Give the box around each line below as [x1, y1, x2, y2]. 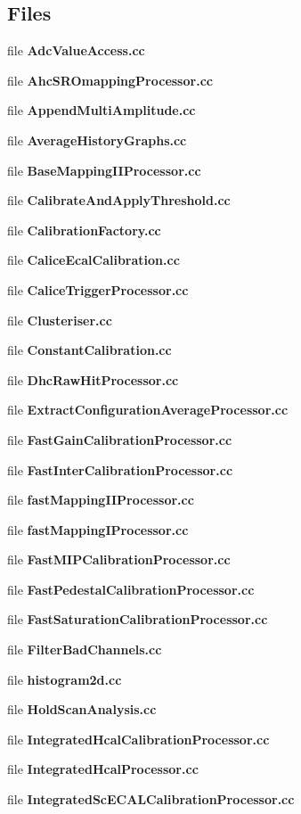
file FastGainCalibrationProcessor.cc [7, 430, 232, 448]
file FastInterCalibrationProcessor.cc [7, 460, 233, 479]
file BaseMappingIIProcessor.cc [7, 160, 201, 179]
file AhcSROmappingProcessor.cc [7, 70, 213, 89]
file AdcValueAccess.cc [7, 41, 145, 60]
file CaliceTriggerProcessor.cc [7, 280, 189, 299]
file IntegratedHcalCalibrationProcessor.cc [7, 729, 270, 748]
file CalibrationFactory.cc [7, 220, 161, 239]
